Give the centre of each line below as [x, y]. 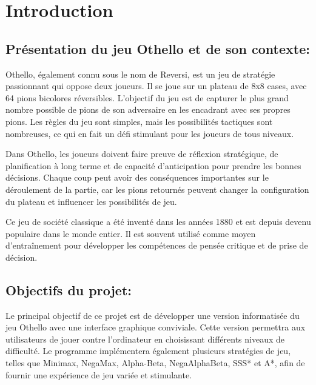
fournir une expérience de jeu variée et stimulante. [99, 374]
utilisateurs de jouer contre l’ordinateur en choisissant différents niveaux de [145, 339]
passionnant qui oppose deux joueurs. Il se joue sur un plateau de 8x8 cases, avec [156, 86]
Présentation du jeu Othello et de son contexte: [158, 48]
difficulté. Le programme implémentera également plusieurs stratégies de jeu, [148, 351]
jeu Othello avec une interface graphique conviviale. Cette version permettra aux [156, 327]
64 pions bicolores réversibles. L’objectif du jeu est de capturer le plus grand [147, 97]
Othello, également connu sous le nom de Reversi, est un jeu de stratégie [140, 74]
